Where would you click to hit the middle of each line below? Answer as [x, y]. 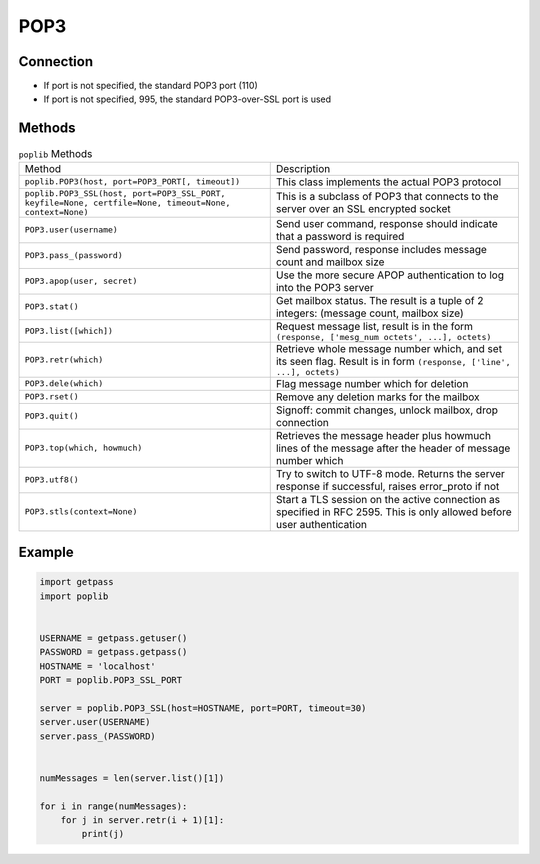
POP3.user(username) [71, 230]
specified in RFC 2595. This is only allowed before [393, 512]
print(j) [103, 834]
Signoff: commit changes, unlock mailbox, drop [387, 410]
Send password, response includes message [381, 249]
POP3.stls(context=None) [81, 511]
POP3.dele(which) [64, 383]
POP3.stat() [51, 306]
